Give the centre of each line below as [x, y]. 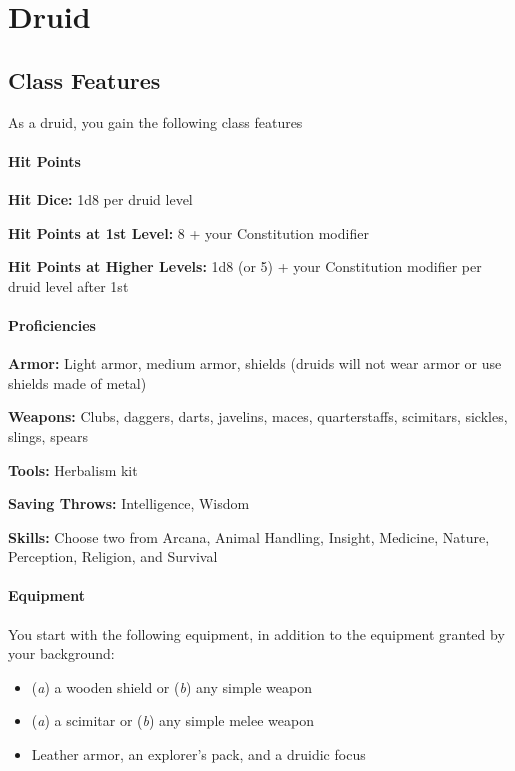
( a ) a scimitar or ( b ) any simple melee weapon [172, 720]
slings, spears [48, 435]
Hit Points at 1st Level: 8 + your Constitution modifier [188, 232]
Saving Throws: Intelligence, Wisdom [129, 503]
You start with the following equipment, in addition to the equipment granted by [256, 633]
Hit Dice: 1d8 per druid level [100, 198]
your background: [61, 653]
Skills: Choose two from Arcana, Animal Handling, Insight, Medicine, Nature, [249, 536]
